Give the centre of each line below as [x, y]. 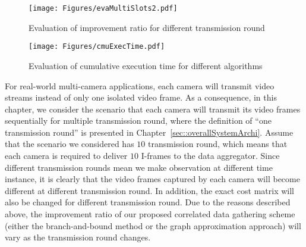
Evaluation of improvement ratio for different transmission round [147, 27]
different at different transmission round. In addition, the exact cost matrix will [150, 190]
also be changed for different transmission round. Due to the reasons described [148, 202]
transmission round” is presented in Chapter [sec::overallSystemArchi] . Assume [149, 132]
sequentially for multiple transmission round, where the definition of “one [138, 121]
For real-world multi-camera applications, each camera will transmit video [140, 85]
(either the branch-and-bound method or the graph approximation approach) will [153, 225]
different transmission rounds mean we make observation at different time [139, 167]
